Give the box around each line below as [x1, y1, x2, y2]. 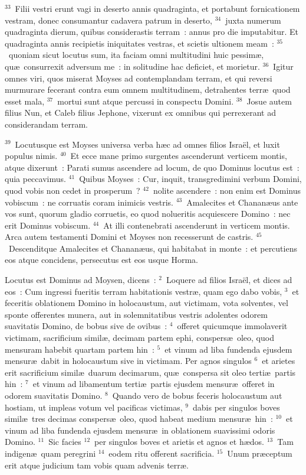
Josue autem [246, 95, 292, 107]
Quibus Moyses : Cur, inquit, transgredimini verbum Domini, [79, 173, 302, 185]
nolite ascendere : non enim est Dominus [153, 184, 301, 196]
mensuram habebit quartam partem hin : [5, 343, 154, 355]
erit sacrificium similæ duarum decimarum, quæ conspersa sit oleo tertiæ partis [5, 366, 296, 378]
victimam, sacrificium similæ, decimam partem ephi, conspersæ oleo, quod [5, 331, 274, 344]
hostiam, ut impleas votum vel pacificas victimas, [5, 401, 183, 413]
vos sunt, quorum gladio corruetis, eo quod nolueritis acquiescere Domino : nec [5, 207, 291, 220]
